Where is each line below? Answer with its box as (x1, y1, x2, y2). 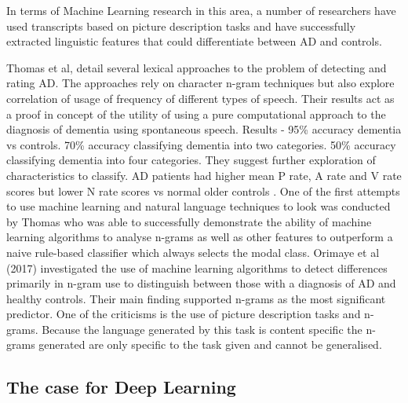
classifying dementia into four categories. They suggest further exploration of (6, 152, 376, 168)
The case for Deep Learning (6, 375, 236, 399)
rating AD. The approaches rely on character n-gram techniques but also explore (6, 75, 395, 91)
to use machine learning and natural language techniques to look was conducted (6, 198, 391, 214)
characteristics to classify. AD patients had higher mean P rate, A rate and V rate (6, 167, 402, 183)
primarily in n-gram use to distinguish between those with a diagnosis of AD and (6, 275, 396, 291)
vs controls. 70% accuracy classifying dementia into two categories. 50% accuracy (6, 136, 396, 152)
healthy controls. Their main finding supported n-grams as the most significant (6, 290, 386, 306)
